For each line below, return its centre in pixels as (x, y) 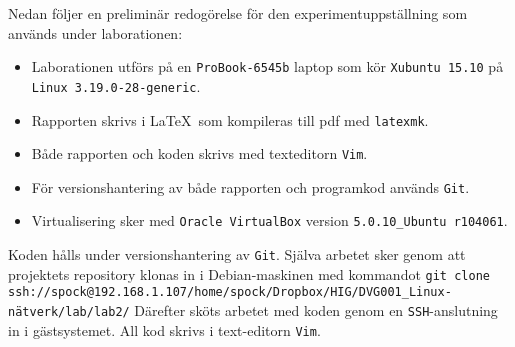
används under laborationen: (95, 32)
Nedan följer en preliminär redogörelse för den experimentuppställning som (238, 13)
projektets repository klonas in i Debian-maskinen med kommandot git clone (249, 273)
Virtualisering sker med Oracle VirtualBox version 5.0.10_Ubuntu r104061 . (269, 220)
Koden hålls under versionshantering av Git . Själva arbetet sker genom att (237, 254)
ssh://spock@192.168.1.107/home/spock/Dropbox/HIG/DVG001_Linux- (230, 292)
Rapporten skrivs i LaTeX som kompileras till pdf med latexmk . (230, 119)
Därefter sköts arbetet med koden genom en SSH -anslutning (316, 310)
